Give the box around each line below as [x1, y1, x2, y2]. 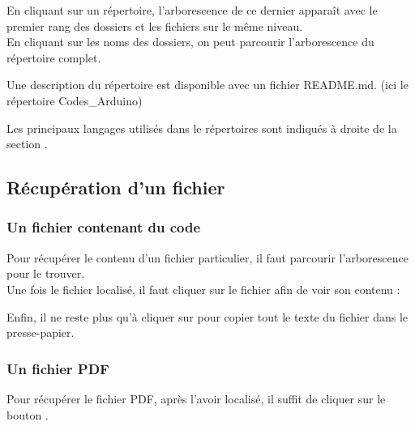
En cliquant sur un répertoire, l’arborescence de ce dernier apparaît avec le [6, 2, 378, 18]
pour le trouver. [6, 265, 85, 282]
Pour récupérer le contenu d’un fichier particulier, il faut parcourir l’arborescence [6, 249, 409, 266]
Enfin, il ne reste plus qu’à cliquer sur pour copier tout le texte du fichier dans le [6, 308, 409, 325]
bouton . [6, 406, 49, 423]
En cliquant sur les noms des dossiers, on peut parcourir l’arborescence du [6, 33, 374, 50]
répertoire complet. [6, 49, 101, 66]
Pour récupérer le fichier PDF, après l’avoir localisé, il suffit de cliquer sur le [6, 390, 386, 407]
